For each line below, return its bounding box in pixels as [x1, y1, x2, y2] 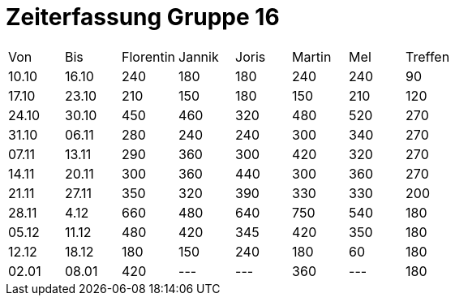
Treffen [406, 48, 450, 65]
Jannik [178, 48, 219, 65]
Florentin [122, 48, 176, 65]
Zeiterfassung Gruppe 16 [6, 3, 280, 31]
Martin [292, 48, 332, 65]
